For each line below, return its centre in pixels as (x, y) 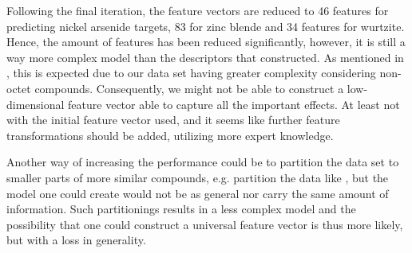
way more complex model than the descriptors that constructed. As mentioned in (205, 57)
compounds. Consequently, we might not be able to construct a (189, 88)
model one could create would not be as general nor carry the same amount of (198, 193)
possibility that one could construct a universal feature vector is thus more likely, (205, 224)
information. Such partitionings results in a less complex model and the (181, 209)
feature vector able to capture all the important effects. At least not (234, 104)
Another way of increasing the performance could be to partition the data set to (203, 162)
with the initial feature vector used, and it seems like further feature (173, 120)
